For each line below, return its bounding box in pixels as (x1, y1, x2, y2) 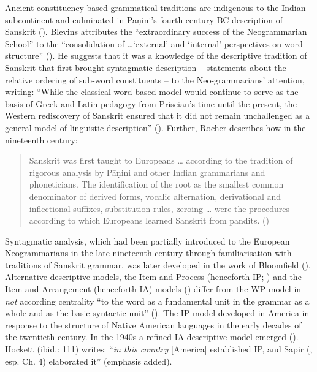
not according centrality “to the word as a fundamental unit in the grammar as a (5, 294, 310, 307)
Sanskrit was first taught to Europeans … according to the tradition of (29, 154, 293, 167)
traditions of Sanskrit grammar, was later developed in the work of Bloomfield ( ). (5, 258, 311, 271)
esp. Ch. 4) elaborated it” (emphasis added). (5, 354, 172, 367)
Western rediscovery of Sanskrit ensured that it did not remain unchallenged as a (5, 109, 310, 122)
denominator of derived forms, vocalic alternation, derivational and (29, 189, 281, 202)
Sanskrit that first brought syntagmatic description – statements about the (5, 61, 286, 74)
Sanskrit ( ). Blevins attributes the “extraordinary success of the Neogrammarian (5, 25, 307, 38)
